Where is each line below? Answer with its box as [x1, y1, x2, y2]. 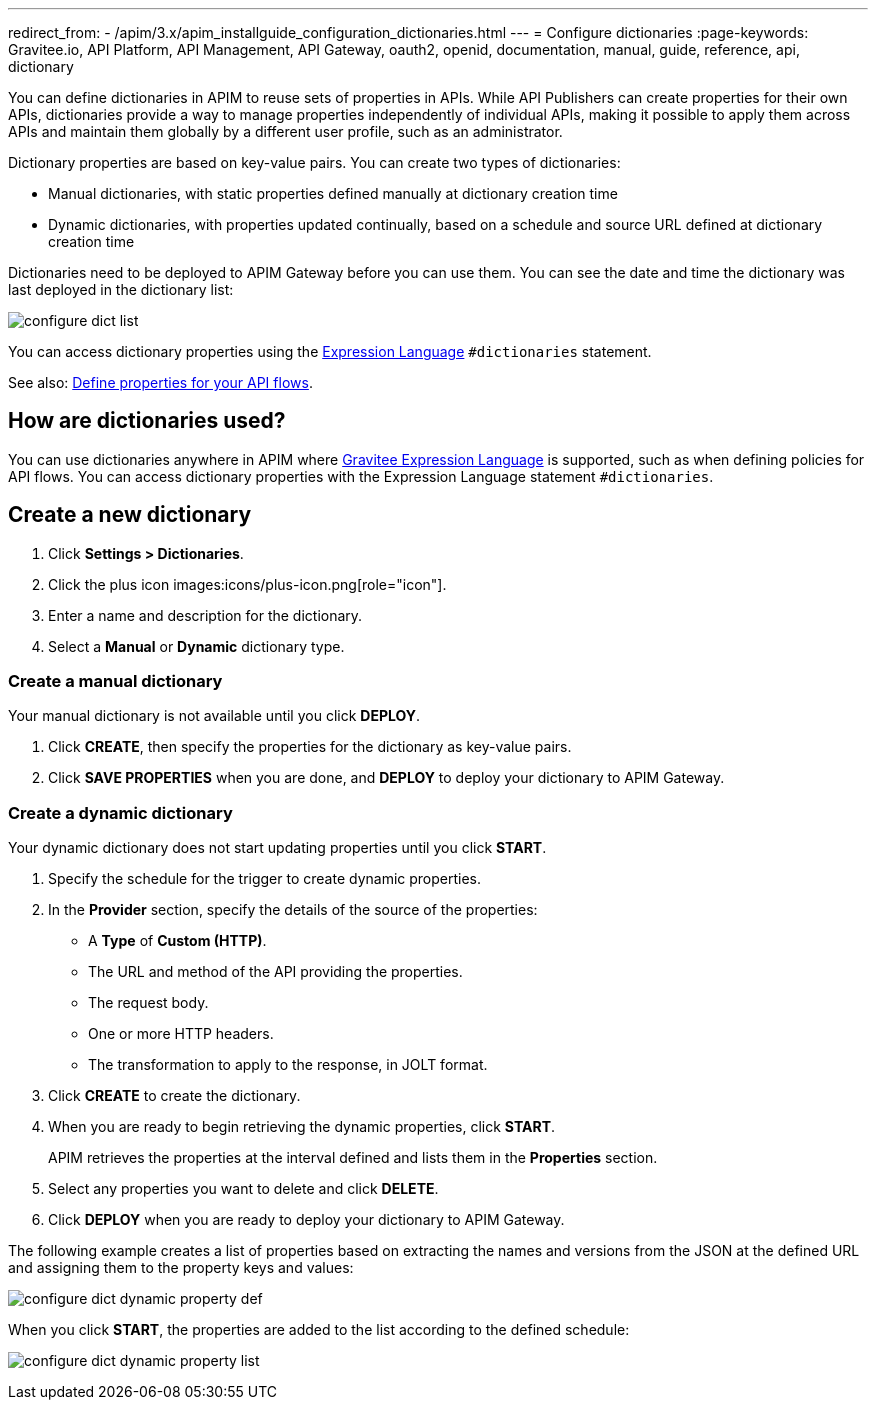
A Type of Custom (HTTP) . [88, 932, 267, 950]
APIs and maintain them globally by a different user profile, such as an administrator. [8, 123, 563, 140]
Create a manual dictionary [8, 671, 223, 692]
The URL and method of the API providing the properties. [88, 963, 463, 981]
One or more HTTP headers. [88, 1025, 274, 1043]
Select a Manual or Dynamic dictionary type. [48, 637, 345, 655]
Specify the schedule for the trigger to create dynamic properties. [48, 870, 482, 888]
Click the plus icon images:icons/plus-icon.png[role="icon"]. [48, 575, 447, 593]
